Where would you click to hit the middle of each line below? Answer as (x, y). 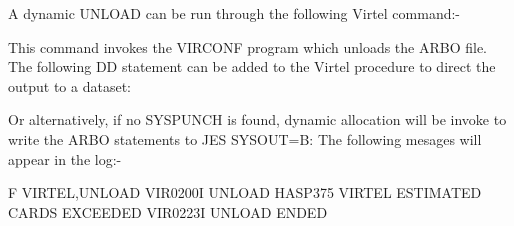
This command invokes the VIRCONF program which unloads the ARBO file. (248, 46)
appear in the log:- (65, 158)
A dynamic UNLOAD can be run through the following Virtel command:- (234, 13)
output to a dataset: (69, 85)
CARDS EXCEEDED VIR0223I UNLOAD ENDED (168, 211)
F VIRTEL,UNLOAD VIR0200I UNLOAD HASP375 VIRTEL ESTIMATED (245, 192)
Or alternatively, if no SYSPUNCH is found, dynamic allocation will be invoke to (257, 119)
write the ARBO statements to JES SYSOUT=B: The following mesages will (245, 138)
